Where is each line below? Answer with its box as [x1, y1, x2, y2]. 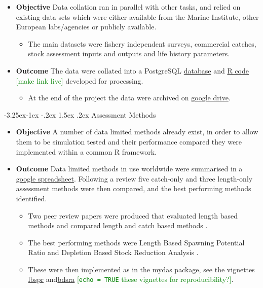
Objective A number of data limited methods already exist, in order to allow [16, 126, 258, 137]
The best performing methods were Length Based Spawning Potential [28, 237, 245, 247]
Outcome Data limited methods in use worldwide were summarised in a [16, 163, 243, 174]
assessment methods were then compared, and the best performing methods [16, 183, 251, 194]
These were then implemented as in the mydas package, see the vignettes [28, 264, 255, 274]
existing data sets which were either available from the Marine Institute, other [16, 11, 259, 22]
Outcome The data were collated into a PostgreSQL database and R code [16, 65, 249, 76]
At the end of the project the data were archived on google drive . [28, 92, 231, 103]
